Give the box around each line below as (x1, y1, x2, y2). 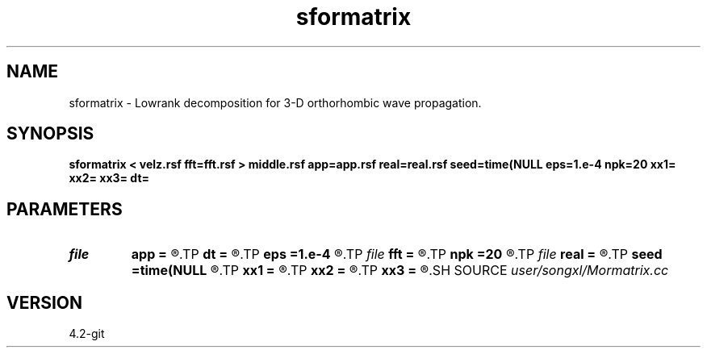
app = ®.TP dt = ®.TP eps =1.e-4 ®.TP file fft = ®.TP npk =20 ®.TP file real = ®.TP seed (131, 246, 663, 263)
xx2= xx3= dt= (69, 171, 150, 185)
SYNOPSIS (6, 123, 94, 144)
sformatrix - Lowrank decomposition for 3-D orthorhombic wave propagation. (69, 95, 482, 110)
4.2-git (69, 327, 105, 341)
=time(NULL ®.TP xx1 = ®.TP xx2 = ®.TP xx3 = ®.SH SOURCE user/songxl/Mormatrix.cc (131, 262, 669, 279)
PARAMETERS (6, 198, 123, 219)
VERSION (6, 292, 83, 313)
